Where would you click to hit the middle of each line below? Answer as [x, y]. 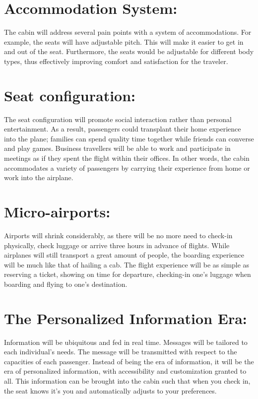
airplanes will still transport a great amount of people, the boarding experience [124, 255]
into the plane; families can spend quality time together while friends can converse [129, 138]
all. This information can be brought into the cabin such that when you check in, [127, 380]
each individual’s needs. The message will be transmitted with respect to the [121, 352]
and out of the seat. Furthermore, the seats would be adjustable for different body [129, 51]
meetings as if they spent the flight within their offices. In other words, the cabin [127, 158]
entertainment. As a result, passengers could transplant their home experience [123, 129]
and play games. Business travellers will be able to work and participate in [117, 148]
